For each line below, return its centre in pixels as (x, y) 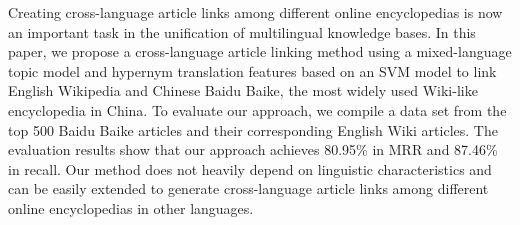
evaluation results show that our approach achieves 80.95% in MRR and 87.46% (253, 149)
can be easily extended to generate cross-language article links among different (248, 188)
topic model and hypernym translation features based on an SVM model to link (252, 70)
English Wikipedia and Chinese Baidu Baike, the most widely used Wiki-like (243, 90)
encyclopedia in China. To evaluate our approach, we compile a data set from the (257, 109)
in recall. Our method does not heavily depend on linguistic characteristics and (250, 168)
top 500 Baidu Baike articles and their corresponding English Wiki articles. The (253, 129)
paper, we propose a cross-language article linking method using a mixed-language (260, 51)
